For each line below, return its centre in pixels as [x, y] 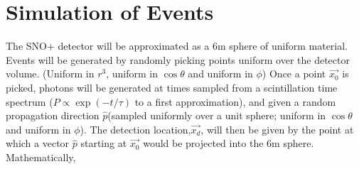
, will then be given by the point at [277, 129]
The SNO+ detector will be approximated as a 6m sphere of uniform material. [177, 46]
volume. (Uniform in [50, 73]
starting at [104, 143]
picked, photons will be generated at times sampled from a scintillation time [172, 87]
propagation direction [53, 115]
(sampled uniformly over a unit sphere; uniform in [217, 115]
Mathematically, [41, 157]
